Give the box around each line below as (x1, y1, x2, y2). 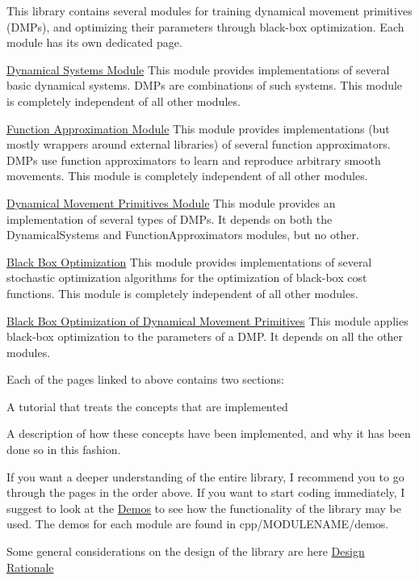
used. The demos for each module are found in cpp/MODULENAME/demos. (6, 515, 389, 532)
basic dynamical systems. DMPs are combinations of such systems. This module (6, 77, 403, 94)
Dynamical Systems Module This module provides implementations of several (6, 61, 390, 78)
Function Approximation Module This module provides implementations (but (6, 120, 390, 137)
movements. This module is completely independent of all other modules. (6, 167, 368, 184)
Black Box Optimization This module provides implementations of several (6, 253, 372, 270)
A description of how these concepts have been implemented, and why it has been (6, 425, 411, 442)
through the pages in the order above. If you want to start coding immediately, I (6, 484, 405, 501)
